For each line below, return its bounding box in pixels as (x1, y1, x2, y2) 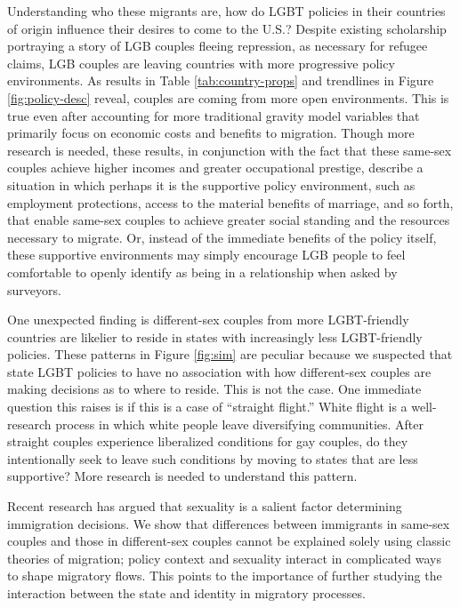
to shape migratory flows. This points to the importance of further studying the (7, 566, 442, 585)
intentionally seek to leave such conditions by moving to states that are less (7, 449, 418, 468)
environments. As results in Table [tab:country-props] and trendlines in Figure (7, 71, 434, 90)
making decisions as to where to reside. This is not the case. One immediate (7, 380, 422, 398)
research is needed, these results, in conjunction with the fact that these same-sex (7, 140, 452, 159)
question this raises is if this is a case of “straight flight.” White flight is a (7, 397, 408, 416)
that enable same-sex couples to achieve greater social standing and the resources (7, 211, 450, 229)
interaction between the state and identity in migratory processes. (7, 584, 366, 602)
